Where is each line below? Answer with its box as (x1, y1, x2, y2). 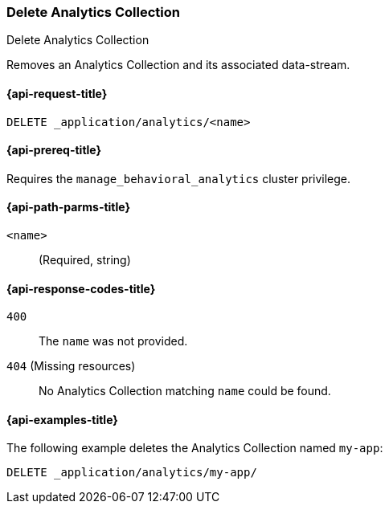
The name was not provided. (39, 334, 188, 349)
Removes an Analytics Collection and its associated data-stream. (6, 58, 350, 72)
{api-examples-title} (6, 412, 118, 426)
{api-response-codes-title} (6, 281, 156, 296)
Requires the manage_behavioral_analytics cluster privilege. (6, 171, 351, 186)
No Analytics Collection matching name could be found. (39, 384, 331, 398)
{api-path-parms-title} (6, 200, 131, 214)
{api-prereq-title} (6, 143, 102, 157)
